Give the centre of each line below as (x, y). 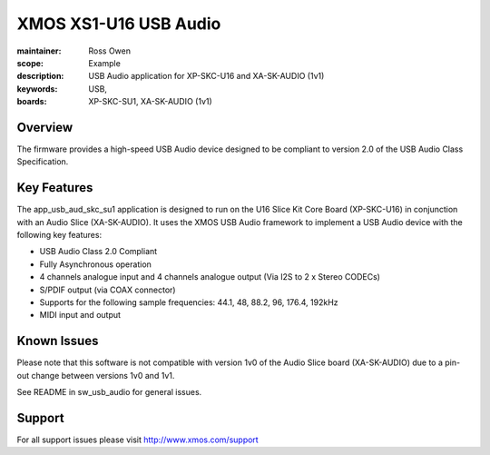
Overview (45, 127)
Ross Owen (110, 51)
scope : (30, 63)
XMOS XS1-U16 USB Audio (119, 24)
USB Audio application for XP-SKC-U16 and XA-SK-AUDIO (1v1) (206, 76)
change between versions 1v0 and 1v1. (103, 375)
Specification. (43, 162)
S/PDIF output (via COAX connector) (108, 290)
